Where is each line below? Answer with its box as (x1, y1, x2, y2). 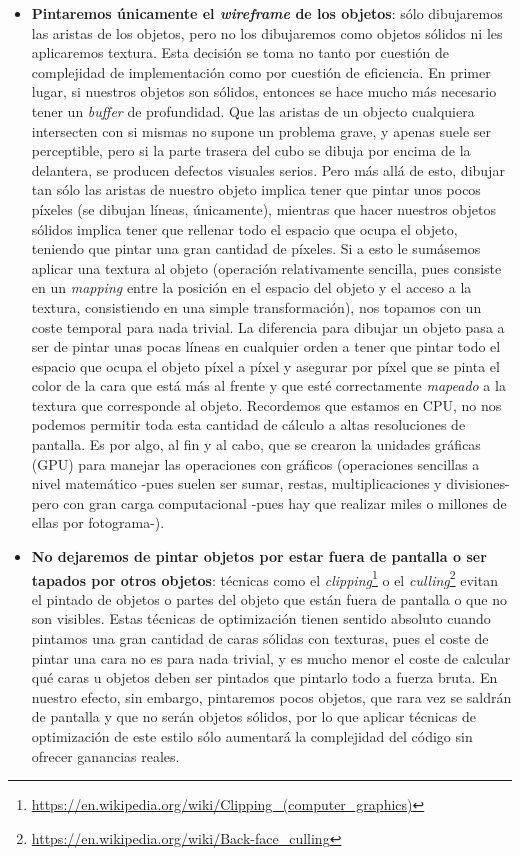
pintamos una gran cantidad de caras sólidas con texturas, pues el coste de (31, 628, 489, 649)
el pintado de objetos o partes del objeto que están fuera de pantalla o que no (31, 588, 507, 609)
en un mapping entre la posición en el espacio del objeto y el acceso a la (31, 277, 472, 298)
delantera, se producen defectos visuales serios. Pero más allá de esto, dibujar (31, 159, 505, 180)
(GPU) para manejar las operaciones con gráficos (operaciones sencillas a (31, 453, 480, 474)
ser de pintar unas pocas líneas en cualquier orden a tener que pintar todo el (31, 336, 501, 357)
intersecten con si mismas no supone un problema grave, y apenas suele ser (31, 120, 492, 141)
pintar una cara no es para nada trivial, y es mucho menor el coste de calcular (31, 647, 511, 668)
